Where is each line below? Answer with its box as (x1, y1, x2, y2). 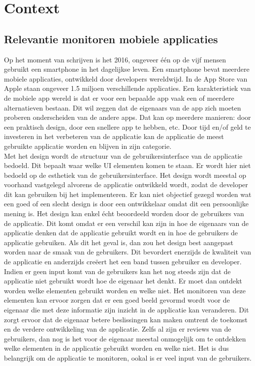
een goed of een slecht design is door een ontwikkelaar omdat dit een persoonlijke (4, 198, 249, 209)
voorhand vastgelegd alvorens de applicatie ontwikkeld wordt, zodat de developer (4, 179, 248, 190)
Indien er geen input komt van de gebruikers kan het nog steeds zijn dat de (4, 266, 231, 276)
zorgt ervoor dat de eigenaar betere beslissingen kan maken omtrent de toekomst (4, 314, 248, 324)
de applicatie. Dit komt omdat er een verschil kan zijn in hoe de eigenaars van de (4, 218, 249, 228)
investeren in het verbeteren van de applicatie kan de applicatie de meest (4, 131, 224, 141)
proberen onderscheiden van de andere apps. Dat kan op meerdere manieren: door (4, 112, 251, 122)
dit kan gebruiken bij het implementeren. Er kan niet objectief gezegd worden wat (4, 189, 252, 199)
